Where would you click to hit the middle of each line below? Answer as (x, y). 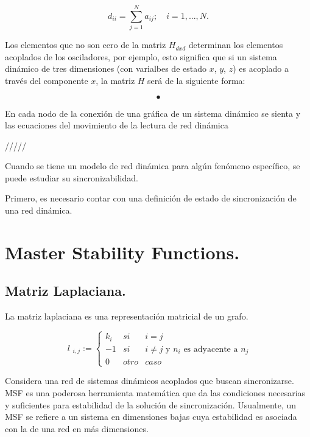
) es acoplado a (261, 68)
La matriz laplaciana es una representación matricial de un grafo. (127, 316)
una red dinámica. (39, 210)
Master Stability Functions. (122, 252)
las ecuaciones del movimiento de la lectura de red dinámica (117, 125)
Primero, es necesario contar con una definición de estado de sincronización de (151, 198)
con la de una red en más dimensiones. (77, 428)
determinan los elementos (236, 45)
